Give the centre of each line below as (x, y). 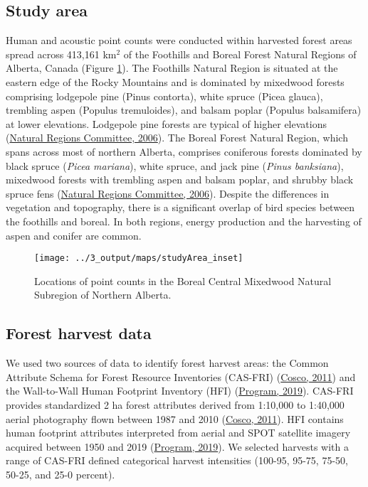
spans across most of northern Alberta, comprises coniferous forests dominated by (184, 151)
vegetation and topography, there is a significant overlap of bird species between (180, 207)
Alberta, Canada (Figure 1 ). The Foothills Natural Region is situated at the (172, 68)
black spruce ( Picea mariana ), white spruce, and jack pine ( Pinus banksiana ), (175, 165)
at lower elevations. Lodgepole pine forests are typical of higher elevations (166, 123)
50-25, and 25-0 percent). (61, 474)
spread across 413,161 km (61, 54)
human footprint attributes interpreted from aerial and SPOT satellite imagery (178, 433)
